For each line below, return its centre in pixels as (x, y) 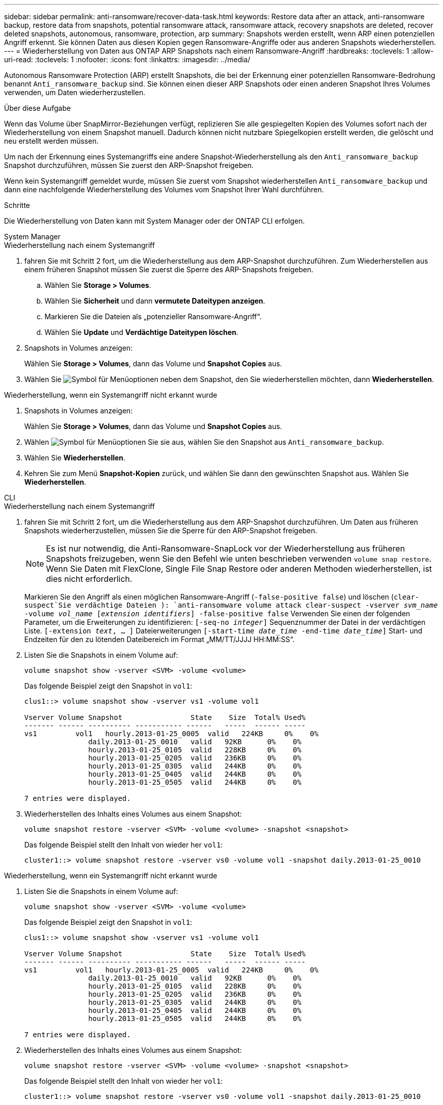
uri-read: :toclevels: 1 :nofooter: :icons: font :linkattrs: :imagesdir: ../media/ (127, 59)
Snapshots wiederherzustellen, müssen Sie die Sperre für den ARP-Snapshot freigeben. (171, 530)
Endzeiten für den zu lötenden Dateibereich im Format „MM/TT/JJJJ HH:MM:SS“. (160, 639)
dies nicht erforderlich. (89, 579)
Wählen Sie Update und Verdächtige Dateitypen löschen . (142, 332)
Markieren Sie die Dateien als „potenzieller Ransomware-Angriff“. (153, 316)
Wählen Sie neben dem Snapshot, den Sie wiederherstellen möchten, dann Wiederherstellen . (229, 379)
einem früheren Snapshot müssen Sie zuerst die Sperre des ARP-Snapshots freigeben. (169, 269)
